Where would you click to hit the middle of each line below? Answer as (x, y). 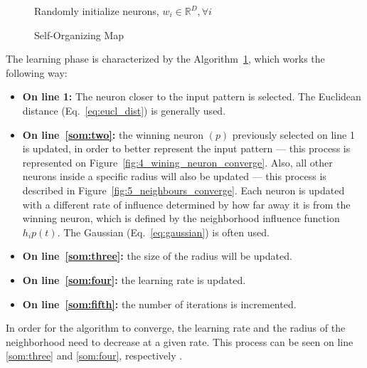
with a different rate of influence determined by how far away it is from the (186, 204)
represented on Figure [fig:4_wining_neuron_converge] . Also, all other (177, 162)
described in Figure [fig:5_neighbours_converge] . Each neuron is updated (183, 190)
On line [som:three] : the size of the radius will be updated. (157, 256)
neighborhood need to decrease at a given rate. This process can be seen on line (180, 341)
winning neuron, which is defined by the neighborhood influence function (181, 218)
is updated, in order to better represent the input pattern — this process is (186, 148)
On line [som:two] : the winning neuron (113, 134)
